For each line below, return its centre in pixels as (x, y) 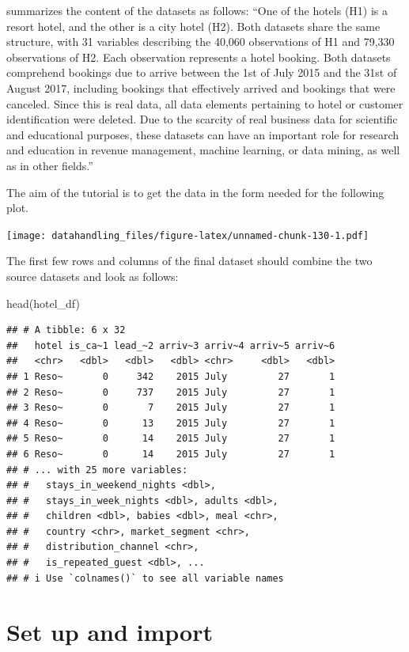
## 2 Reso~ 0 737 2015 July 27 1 (171, 392)
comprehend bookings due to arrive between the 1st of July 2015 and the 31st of (202, 72)
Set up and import (110, 632)
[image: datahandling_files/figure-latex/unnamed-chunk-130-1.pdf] (188, 235)
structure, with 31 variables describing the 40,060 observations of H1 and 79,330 (201, 42)
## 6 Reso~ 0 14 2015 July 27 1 (171, 454)
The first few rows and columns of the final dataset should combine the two (189, 261)
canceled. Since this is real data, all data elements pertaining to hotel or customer (205, 103)
